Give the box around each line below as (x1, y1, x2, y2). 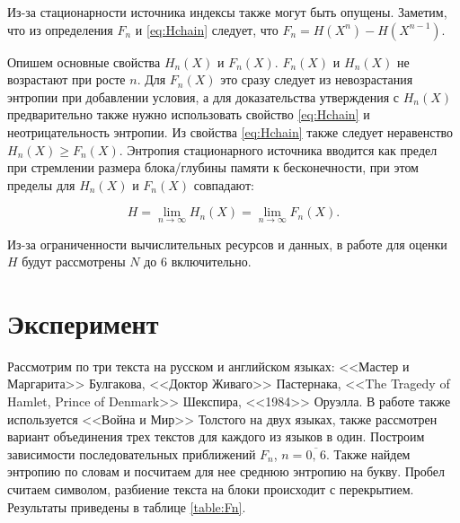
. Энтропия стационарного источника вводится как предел (119, 140, 438, 159)
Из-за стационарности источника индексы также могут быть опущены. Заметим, (7, 3, 447, 21)
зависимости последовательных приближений (7, 444, 256, 463)
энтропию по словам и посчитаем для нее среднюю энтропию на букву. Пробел (7, 462, 445, 481)
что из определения (7, 20, 113, 39)
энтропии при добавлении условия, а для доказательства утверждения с (7, 87, 399, 106)
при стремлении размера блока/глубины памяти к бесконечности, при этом (7, 158, 419, 177)
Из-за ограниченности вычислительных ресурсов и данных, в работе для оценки (7, 234, 447, 253)
